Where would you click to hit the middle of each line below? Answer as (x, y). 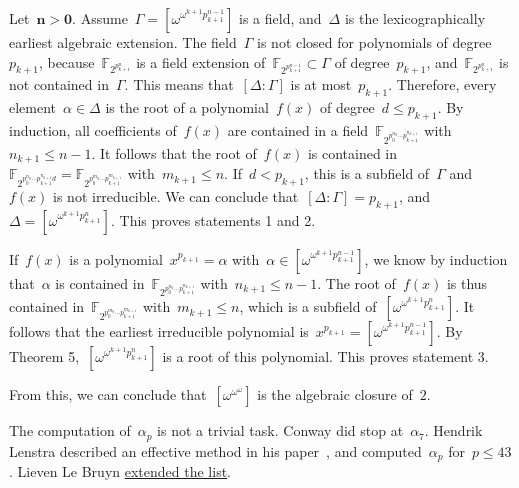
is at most (321, 84)
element (33, 107)
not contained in (59, 84)
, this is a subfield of (367, 173)
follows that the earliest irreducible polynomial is (159, 331)
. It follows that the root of (174, 152)
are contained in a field (298, 129)
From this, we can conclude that (108, 394)
